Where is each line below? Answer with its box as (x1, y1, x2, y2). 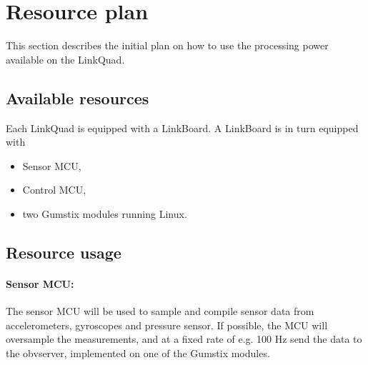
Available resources (6, 86, 149, 109)
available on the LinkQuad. (6, 51, 125, 66)
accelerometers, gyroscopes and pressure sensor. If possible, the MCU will (6, 317, 328, 332)
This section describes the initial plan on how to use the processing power (6, 38, 329, 53)
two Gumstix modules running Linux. (22, 206, 187, 221)
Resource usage (6, 241, 121, 263)
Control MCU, (22, 182, 86, 197)
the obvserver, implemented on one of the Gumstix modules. (6, 345, 270, 360)
